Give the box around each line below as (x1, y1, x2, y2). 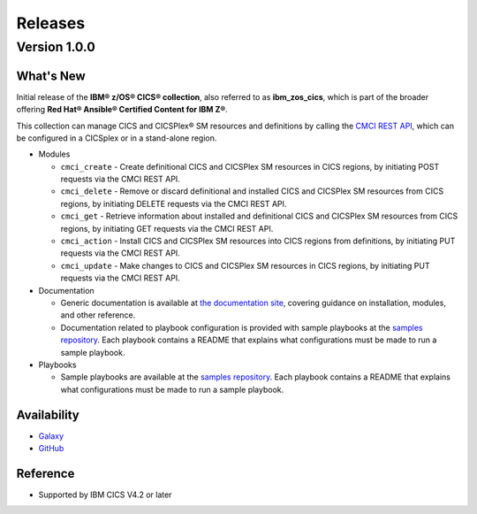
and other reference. (60, 310, 136, 320)
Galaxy (38, 430, 64, 441)
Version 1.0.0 (16, 39, 96, 55)
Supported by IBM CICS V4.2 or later (38, 489, 172, 500)
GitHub (38, 443, 64, 453)
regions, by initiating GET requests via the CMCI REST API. (60, 223, 274, 234)
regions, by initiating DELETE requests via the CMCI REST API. (60, 198, 287, 209)
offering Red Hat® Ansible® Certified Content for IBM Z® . (16, 104, 229, 115)
